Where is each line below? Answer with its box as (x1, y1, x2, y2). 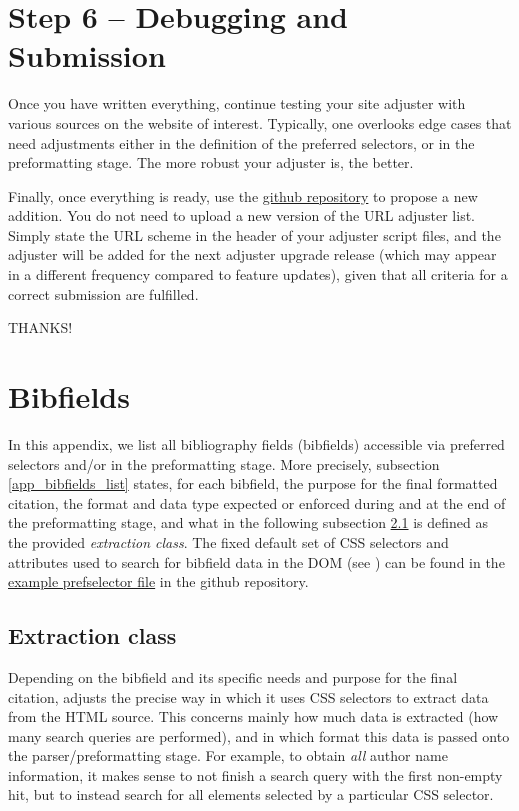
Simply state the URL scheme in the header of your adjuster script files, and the (8, 224, 501, 245)
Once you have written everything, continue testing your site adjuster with (8, 93, 466, 114)
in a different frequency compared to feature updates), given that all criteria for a (8, 264, 508, 285)
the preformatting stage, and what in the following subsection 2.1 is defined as (8, 512, 488, 533)
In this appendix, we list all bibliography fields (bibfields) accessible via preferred (8, 433, 505, 454)
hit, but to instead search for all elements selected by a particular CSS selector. (8, 784, 494, 805)
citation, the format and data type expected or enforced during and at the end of (8, 492, 506, 513)
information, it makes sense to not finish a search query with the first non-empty (8, 764, 503, 785)
